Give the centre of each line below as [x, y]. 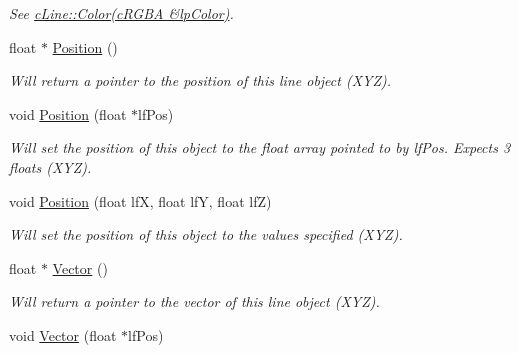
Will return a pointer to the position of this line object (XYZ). [200, 80]
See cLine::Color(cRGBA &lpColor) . [121, 13]
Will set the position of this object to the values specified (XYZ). [206, 234]
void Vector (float [63, 334]
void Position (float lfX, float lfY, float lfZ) [140, 200]
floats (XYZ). [50, 166]
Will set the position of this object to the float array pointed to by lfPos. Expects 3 [260, 147]
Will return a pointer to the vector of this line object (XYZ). [194, 301]
